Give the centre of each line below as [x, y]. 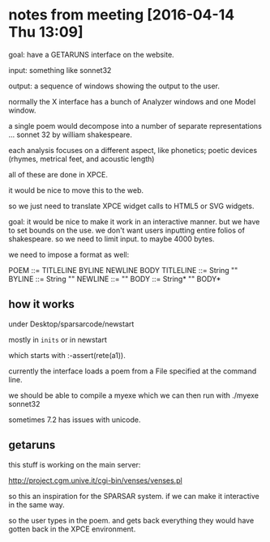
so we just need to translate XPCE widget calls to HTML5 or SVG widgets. [131, 206]
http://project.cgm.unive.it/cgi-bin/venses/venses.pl [95, 480]
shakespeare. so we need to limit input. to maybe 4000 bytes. [111, 239]
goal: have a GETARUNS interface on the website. [91, 54]
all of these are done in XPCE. [58, 174]
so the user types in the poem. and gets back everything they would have [131, 520]
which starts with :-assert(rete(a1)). [67, 355]
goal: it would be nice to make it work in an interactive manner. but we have [134, 221]
